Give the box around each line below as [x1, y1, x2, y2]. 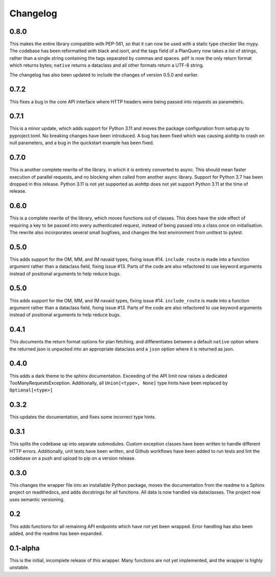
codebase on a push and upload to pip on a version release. [9, 455, 136, 461]
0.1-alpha [9, 544, 40, 552]
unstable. [9, 564, 29, 571]
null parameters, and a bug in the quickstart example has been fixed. [9, 140, 154, 146]
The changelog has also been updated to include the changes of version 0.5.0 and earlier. [9, 72, 199, 78]
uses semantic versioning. [9, 496, 65, 502]
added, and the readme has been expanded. [9, 530, 103, 537]
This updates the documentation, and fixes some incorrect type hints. [9, 414, 156, 420]
